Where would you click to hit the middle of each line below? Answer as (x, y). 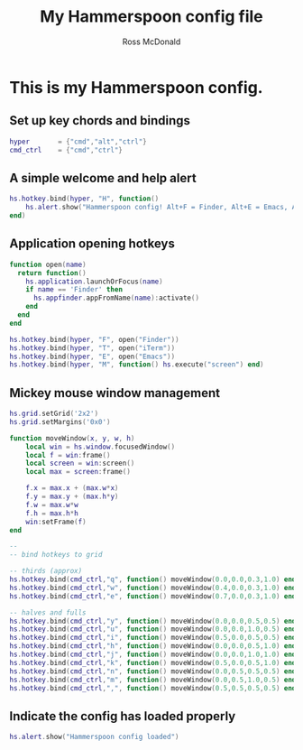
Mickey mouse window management (115, 393)
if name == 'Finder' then (74, 290)
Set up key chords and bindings (100, 120)
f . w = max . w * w (52, 505)
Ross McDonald (151, 42)
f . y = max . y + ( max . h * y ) (72, 497)
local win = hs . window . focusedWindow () (101, 447)
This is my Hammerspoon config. (136, 87)
